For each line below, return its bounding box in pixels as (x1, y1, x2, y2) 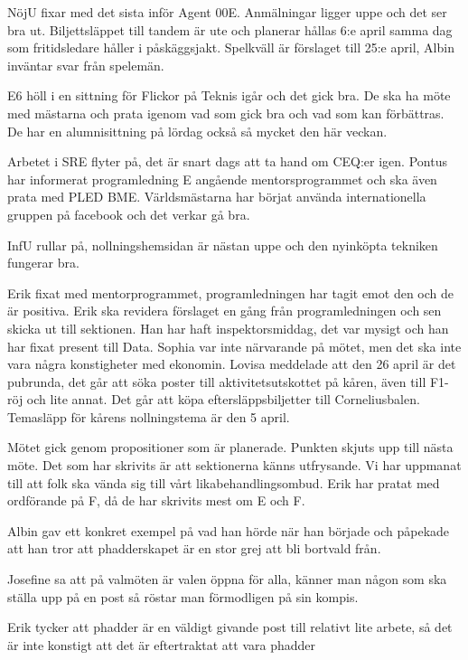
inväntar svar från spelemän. (7, 55, 164, 74)
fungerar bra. (7, 253, 80, 272)
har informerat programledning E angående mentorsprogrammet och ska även (7, 169, 437, 188)
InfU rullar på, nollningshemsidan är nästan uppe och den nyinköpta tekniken (7, 235, 438, 254)
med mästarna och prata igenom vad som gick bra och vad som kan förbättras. (7, 103, 445, 122)
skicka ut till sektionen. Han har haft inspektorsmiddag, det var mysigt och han (7, 318, 449, 337)
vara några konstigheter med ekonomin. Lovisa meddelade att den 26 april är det (7, 354, 456, 373)
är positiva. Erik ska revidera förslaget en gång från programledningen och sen (7, 301, 442, 320)
